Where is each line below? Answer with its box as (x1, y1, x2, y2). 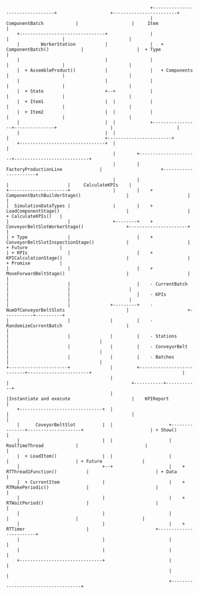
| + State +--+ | (17, 88, 153, 94)
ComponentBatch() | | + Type (6, 46, 161, 52)
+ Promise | (6, 260, 63, 266)
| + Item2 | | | (17, 109, 153, 115)
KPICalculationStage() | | (6, 255, 191, 261)
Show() (160, 427, 178, 433)
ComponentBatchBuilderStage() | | (6, 192, 191, 198)
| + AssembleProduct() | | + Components (17, 67, 194, 73)
